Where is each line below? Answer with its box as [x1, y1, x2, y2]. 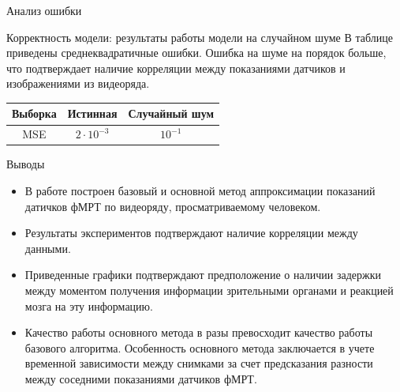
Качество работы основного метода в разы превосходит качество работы [24, 324, 373, 341]
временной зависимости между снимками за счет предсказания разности [24, 355, 373, 371]
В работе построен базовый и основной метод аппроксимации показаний [24, 183, 376, 198]
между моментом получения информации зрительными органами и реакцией [24, 281, 394, 298]
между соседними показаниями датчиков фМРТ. [24, 370, 257, 386]
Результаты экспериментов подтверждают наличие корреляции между [24, 224, 358, 241]
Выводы [6, 156, 45, 172]
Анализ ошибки [6, 2, 82, 18]
